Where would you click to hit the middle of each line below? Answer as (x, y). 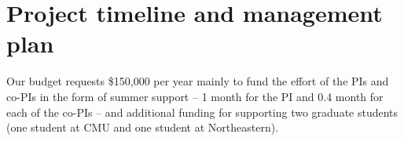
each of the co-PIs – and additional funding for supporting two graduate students (202, 112)
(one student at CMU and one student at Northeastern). (143, 127)
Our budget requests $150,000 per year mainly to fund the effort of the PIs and (198, 81)
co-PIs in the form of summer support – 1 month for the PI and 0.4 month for (195, 96)
